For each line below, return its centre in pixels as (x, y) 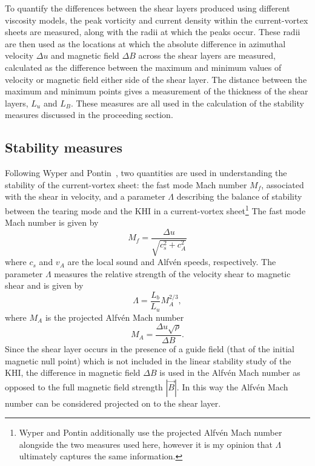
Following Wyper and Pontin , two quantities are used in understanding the (146, 173)
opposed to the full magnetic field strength (84, 386)
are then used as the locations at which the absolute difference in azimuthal (145, 43)
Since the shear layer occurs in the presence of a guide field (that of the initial (150, 348)
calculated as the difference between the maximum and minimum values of (143, 67)
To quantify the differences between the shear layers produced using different (148, 8)
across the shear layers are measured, (207, 55)
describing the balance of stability (239, 196)
